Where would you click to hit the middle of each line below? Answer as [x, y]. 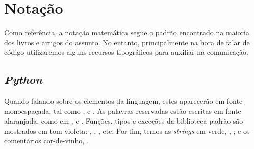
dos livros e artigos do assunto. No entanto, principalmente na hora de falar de [127, 42]
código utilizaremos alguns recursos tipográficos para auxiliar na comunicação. [126, 52]
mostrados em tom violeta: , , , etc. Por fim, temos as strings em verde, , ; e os [127, 130]
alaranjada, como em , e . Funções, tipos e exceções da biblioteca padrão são [124, 121]
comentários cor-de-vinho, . [46, 141]
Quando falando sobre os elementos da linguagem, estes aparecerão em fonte [123, 101]
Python [23, 80]
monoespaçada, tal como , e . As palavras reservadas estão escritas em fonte [123, 111]
